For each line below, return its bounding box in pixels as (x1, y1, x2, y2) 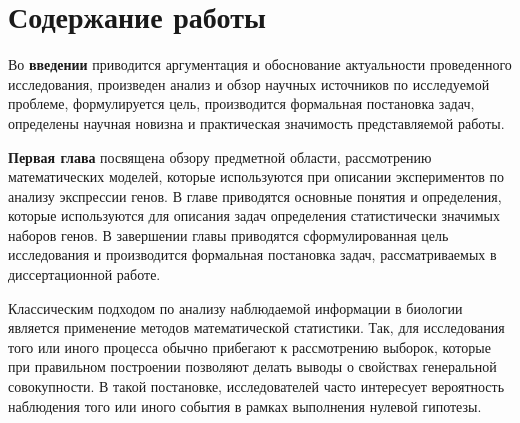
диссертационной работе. (8, 264, 161, 285)
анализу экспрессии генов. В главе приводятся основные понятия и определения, (8, 185, 502, 206)
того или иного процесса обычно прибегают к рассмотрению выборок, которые (8, 336, 491, 357)
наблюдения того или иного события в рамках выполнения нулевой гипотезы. (8, 395, 482, 416)
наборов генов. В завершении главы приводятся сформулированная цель (8, 224, 449, 245)
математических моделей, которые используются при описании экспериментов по (8, 166, 505, 187)
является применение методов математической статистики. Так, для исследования (8, 317, 505, 338)
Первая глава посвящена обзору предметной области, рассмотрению (8, 146, 432, 167)
